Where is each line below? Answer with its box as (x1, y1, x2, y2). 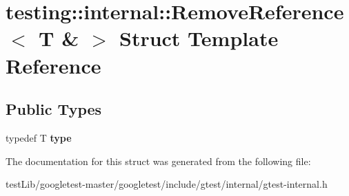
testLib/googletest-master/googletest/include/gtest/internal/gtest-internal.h (6, 177, 328, 191)
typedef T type (6, 130, 72, 144)
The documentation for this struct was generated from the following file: (6, 153, 311, 168)
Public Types (6, 98, 102, 120)
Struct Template (119, 24, 279, 52)
